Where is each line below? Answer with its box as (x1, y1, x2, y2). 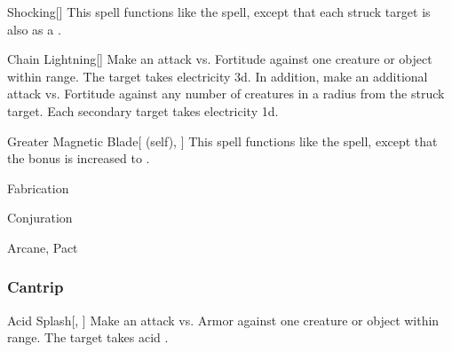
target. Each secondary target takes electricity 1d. (7, 101, 279, 120)
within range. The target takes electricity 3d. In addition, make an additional (7, 66, 428, 85)
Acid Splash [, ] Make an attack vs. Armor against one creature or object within (7, 310, 440, 329)
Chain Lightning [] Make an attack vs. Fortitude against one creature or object (7, 50, 432, 68)
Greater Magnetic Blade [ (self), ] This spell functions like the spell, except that (7, 131, 438, 150)
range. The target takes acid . (7, 328, 169, 347)
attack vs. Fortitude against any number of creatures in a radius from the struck (7, 84, 445, 103)
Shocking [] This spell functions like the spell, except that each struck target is (7, 3, 431, 20)
